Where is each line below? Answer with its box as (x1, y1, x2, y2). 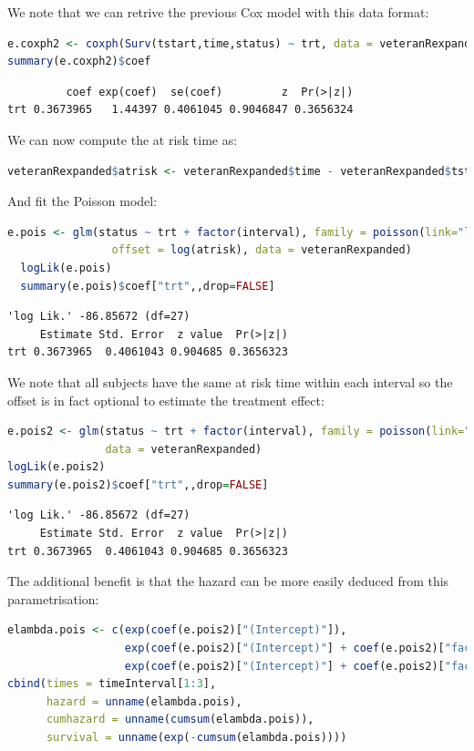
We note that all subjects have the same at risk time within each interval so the (7, 372, 453, 391)
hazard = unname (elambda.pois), (46, 694, 242, 708)
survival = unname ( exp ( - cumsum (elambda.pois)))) (46, 731, 347, 744)
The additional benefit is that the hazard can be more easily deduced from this (7, 571, 449, 591)
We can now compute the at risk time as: (7, 129, 238, 149)
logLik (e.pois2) (7, 460, 106, 474)
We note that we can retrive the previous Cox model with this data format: (7, 3, 429, 21)
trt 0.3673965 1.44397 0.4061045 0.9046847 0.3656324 (7, 103, 354, 117)
